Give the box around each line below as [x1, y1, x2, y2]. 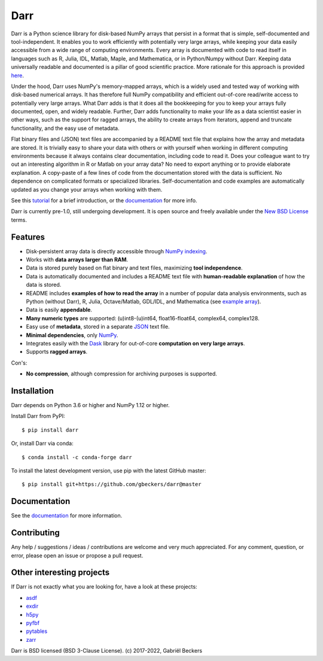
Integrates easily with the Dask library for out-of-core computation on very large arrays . [26, 339, 245, 347]
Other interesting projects [11, 568, 110, 578]
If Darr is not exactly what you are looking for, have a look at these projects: [11, 583, 197, 590]
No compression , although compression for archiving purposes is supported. [26, 370, 218, 377]
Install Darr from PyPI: [11, 413, 65, 420]
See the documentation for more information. [11, 512, 123, 519]
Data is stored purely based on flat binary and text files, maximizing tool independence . [26, 264, 243, 272]
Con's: [11, 359, 28, 366]
